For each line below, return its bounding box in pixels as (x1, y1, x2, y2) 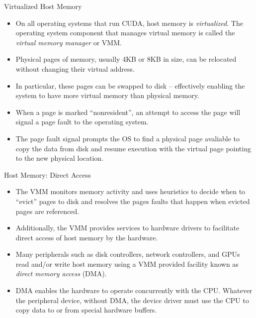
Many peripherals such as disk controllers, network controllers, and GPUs (15, 249, 240, 259)
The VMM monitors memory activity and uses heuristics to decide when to (15, 186, 246, 197)
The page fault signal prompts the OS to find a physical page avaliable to (15, 133, 240, 143)
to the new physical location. (15, 153, 104, 163)
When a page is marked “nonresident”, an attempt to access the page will (15, 106, 241, 117)
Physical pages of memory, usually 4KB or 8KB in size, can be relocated (15, 54, 237, 64)
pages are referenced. (15, 206, 80, 216)
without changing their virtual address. (15, 63, 135, 74)
